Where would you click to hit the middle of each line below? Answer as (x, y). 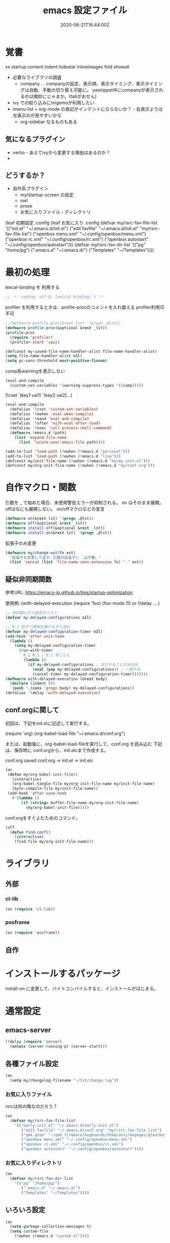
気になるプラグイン (35, 139)
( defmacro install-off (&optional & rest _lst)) (55, 528)
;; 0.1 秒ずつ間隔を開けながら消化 (38, 627)
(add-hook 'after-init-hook (35, 636)
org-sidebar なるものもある (49, 121)
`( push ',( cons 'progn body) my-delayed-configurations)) (72, 688)
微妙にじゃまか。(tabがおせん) (65, 96)
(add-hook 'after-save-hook (37, 793)
